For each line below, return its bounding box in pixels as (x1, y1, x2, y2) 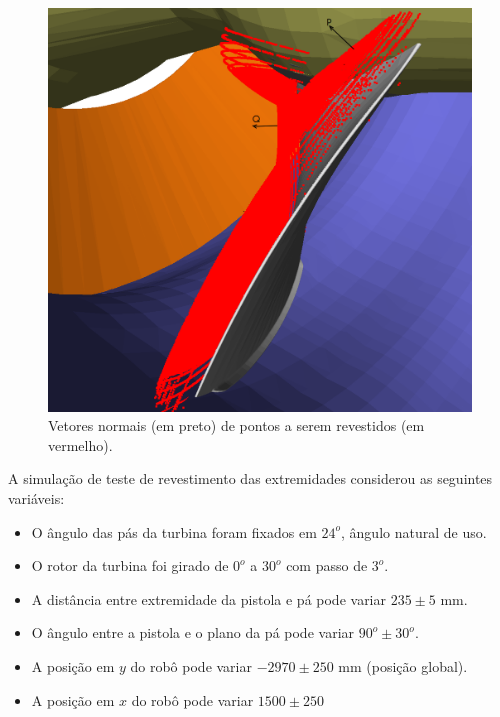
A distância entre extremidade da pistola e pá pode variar (31, 588, 386, 609)
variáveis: (8, 488, 65, 509)
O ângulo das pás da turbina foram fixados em (31, 521, 317, 542)
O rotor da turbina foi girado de (31, 555, 229, 576)
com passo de (286, 555, 368, 576)
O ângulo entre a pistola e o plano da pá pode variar (31, 622, 355, 643)
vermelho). (48, 434, 113, 455)
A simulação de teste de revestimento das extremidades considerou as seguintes (8, 468, 493, 489)
